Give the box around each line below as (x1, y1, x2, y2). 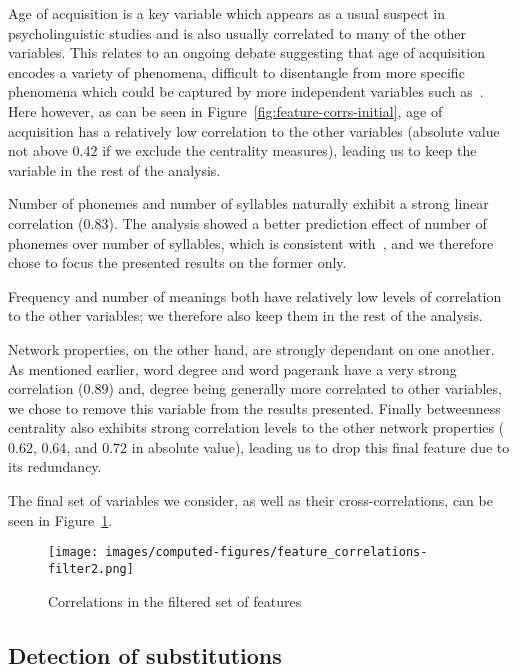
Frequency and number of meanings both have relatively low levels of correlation (8, 285, 502, 306)
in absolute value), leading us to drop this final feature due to (131, 436, 510, 457)
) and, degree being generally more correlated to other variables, (108, 378, 502, 399)
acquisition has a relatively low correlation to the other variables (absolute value (8, 120, 500, 141)
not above (8, 140, 68, 161)
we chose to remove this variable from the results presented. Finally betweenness (8, 397, 501, 418)
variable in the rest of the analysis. (8, 159, 221, 180)
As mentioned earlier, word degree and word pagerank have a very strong (8, 358, 457, 379)
